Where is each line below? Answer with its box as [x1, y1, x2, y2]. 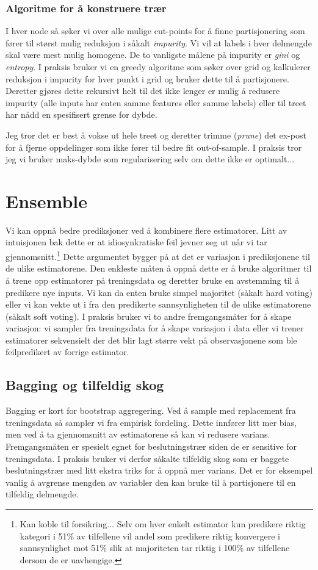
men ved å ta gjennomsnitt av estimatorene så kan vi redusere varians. [5, 428, 270, 441]
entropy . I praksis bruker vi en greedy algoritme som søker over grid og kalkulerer [5, 60, 311, 73]
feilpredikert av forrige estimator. [5, 345, 129, 358]
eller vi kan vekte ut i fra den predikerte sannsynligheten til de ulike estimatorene [5, 298, 311, 311]
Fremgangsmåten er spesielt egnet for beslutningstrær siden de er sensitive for [5, 440, 297, 453]
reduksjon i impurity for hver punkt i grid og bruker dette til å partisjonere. [5, 72, 289, 85]
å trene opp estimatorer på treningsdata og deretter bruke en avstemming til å [5, 273, 300, 286]
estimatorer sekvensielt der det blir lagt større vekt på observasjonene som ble [5, 333, 297, 346]
